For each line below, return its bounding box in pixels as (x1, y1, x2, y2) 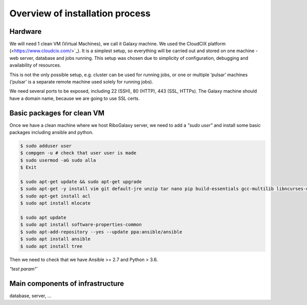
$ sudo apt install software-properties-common (20, 222, 142, 228)
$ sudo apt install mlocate (20, 200, 91, 206)
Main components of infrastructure (9, 279, 124, 288)
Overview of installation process (9, 8, 151, 19)
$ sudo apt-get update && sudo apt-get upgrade (20, 179, 142, 185)
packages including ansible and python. (9, 129, 94, 136)
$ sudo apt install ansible (20, 236, 91, 242)
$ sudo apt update (20, 214, 67, 220)
